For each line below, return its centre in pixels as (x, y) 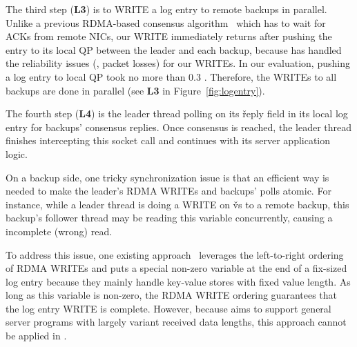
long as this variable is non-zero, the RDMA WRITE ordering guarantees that (172, 295)
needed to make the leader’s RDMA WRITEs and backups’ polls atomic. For (168, 191)
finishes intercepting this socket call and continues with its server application (168, 140)
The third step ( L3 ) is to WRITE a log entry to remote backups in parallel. (166, 9)
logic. (17, 153)
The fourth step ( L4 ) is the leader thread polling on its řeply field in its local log (177, 113)
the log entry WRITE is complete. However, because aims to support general (168, 308)
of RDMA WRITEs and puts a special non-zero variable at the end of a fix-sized (176, 268)
